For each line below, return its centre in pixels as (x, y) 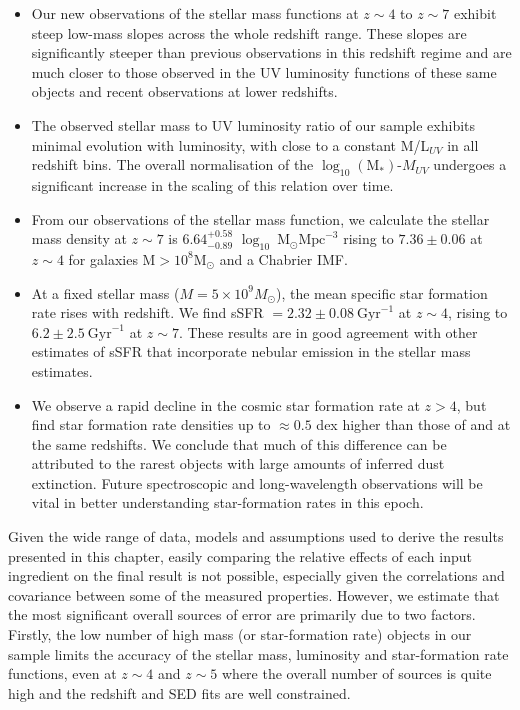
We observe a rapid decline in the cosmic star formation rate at (225, 404)
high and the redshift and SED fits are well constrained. (179, 692)
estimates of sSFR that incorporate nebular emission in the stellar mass (251, 351)
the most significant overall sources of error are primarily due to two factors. (242, 614)
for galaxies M (112, 258)
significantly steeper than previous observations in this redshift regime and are (271, 52)
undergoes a (470, 164)
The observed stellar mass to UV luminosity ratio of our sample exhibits (253, 124)
